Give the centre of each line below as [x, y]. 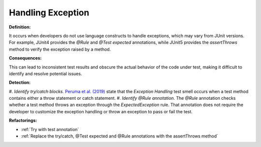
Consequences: [25, 58]
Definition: [20, 27]
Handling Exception [49, 13]
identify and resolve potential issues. [45, 73]
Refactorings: [23, 120]
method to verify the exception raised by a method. [60, 49]
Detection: [20, 82]
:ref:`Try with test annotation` [50, 129]
